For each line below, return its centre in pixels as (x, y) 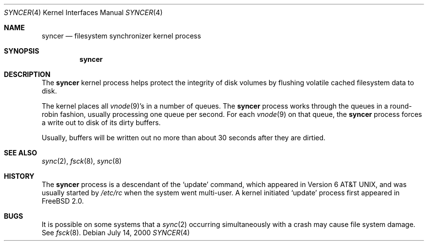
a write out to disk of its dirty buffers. (101, 122)
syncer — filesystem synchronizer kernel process (121, 36)
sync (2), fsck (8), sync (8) (82, 161)
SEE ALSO (21, 153)
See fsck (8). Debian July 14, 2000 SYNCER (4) (116, 233)
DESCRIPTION (27, 74)
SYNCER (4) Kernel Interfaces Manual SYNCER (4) (83, 12)
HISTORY (19, 176)
